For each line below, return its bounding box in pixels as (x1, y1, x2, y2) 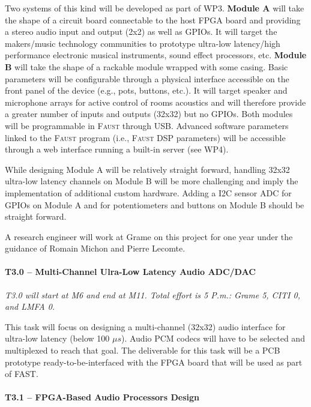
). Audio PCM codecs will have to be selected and (121, 332, 305, 345)
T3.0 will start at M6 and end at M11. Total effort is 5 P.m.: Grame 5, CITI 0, (5, 288, 300, 301)
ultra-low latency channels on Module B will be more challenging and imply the (5, 175, 298, 187)
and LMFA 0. (5, 300, 55, 313)
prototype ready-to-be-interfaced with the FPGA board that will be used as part (5, 355, 303, 368)
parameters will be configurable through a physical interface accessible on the (5, 72, 289, 85)
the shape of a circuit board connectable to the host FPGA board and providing (5, 13, 301, 26)
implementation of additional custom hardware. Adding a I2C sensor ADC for (5, 186, 292, 199)
